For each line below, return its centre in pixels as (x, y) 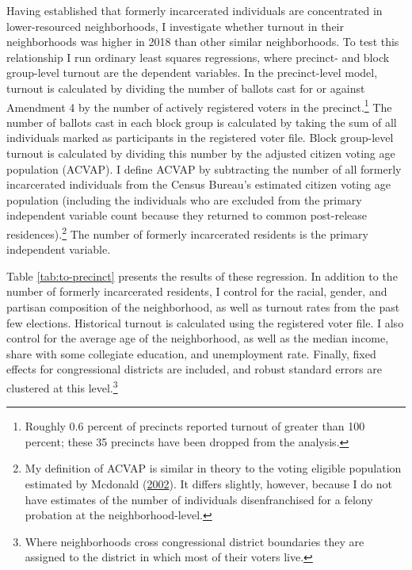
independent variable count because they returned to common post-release (187, 215)
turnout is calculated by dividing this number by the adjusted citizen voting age (201, 153)
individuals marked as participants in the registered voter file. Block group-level (200, 138)
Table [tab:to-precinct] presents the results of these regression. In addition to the (202, 275)
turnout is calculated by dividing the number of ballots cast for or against (186, 88)
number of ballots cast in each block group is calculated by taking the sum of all (202, 122)
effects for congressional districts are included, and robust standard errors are (194, 369)
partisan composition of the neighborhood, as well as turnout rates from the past (203, 307)
